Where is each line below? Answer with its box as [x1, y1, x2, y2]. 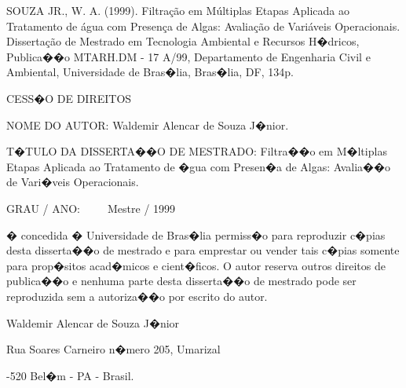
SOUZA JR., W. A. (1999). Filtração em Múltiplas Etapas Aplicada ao [6, 2, 349, 18]
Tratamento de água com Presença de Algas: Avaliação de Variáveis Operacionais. [6, 17, 401, 34]
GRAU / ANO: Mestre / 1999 [6, 199, 176, 216]
